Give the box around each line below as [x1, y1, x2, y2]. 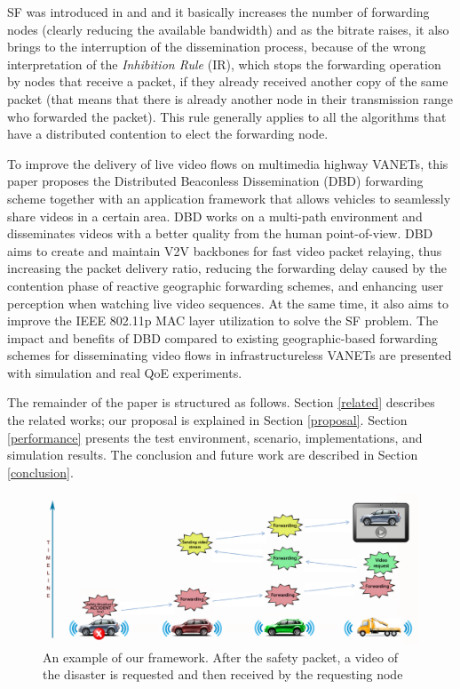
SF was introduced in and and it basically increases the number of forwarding [7, 3, 430, 20]
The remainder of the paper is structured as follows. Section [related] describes [7, 393, 435, 412]
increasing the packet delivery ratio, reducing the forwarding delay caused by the [7, 259, 448, 277]
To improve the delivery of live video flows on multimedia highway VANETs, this [7, 154, 448, 172]
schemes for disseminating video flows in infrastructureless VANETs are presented [7, 346, 452, 365]
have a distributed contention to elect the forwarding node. [7, 124, 329, 143]
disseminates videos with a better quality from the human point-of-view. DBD [7, 224, 433, 243]
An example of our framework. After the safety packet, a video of [43, 647, 398, 666]
